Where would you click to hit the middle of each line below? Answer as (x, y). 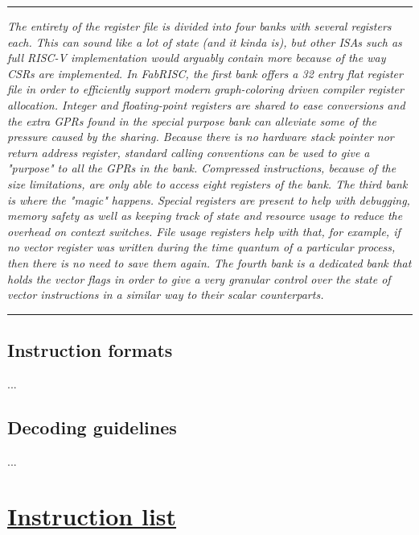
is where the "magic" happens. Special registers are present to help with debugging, (209, 199)
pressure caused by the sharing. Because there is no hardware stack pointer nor (201, 137)
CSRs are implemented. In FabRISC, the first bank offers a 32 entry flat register (205, 73)
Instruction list (92, 516)
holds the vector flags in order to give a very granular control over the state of (199, 278)
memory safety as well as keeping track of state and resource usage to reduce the (205, 216)
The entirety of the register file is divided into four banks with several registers (199, 26)
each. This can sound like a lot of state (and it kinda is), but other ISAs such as (205, 41)
